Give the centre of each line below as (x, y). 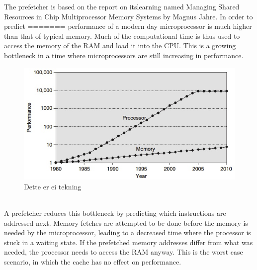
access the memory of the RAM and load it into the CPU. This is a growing (120, 45)
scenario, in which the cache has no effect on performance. (93, 262)
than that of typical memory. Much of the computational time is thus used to (122, 36)
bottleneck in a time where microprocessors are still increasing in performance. (124, 55)
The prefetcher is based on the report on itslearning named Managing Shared (122, 6)
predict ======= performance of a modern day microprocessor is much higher (128, 26)
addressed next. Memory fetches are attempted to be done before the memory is (126, 223)
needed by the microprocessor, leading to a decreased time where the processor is (128, 232)
